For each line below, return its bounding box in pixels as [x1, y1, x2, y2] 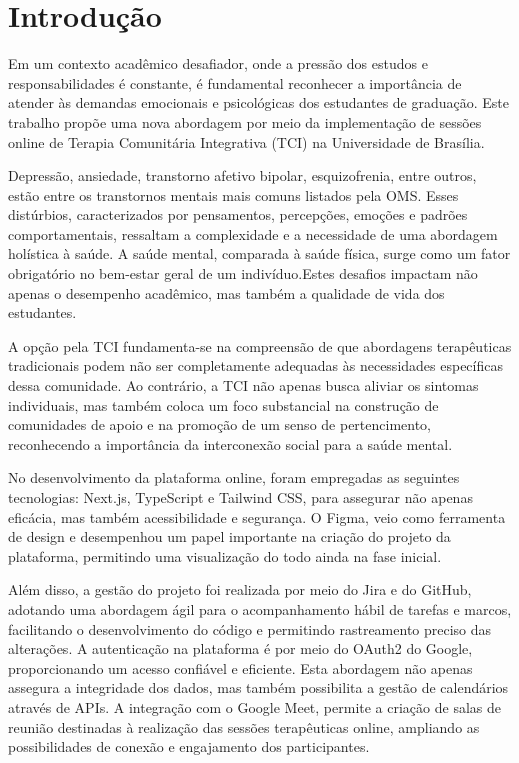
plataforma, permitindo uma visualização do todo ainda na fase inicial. [8, 545, 442, 566]
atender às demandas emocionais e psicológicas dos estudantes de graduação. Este [8, 92, 510, 113]
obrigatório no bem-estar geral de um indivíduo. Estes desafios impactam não [8, 263, 478, 284]
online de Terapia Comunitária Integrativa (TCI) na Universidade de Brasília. [8, 131, 485, 152]
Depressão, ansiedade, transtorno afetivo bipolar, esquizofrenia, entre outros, [8, 165, 477, 186]
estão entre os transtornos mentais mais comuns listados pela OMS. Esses [8, 184, 459, 205]
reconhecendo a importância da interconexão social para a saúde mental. [8, 433, 453, 454]
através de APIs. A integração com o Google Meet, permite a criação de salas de [8, 696, 501, 717]
